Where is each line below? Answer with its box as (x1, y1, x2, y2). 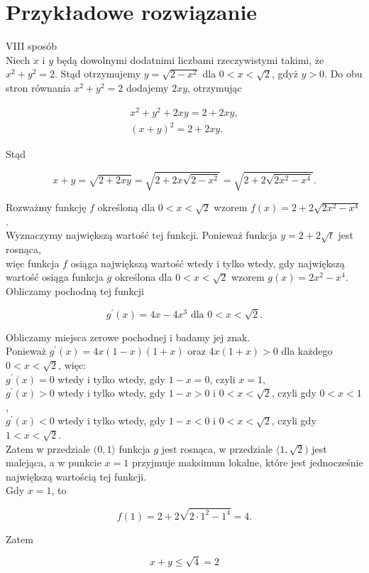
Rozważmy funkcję (6, 200, 87, 215)
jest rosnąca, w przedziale (161, 441, 273, 456)
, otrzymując (187, 80, 242, 95)
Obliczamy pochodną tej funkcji (6, 284, 144, 299)
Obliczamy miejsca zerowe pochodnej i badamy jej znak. (6, 329, 250, 344)
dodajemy (126, 80, 169, 95)
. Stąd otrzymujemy (55, 66, 141, 81)
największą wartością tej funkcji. (6, 468, 147, 483)
